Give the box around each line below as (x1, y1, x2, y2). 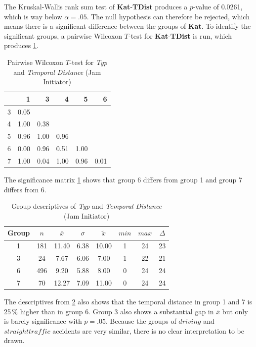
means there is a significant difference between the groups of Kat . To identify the (4, 21, 251, 31)
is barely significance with (4, 316, 82, 326)
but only (222, 306, 248, 316)
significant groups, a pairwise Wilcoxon (4, 30, 123, 41)
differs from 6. (4, 184, 46, 194)
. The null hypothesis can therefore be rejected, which (86, 11, 250, 21)
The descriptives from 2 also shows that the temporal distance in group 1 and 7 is (4, 296, 252, 306)
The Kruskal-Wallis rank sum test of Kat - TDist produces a (4, 1, 188, 11)
